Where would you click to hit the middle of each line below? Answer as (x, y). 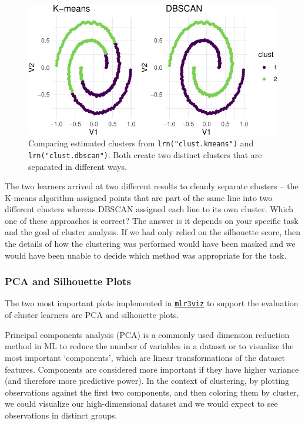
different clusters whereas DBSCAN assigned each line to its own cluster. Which (149, 209)
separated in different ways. (78, 166)
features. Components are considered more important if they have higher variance (152, 369)
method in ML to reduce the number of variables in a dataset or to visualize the (149, 346)
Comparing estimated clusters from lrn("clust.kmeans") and (141, 143)
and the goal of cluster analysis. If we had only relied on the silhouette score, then (152, 232)
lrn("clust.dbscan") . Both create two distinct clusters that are (145, 154)
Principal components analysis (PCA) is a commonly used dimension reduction (147, 334)
